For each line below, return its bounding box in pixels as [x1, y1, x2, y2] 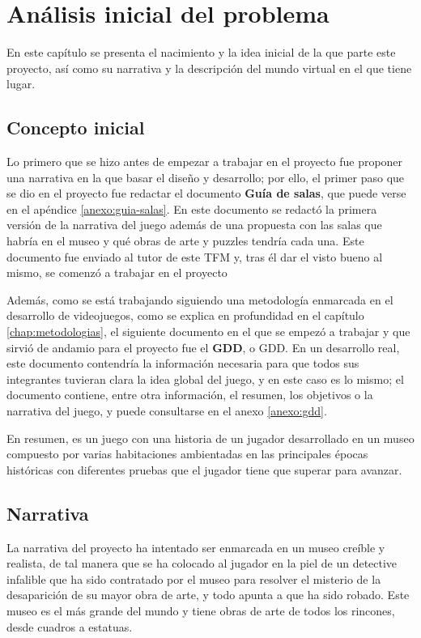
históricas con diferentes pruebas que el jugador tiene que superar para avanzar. [6, 461, 402, 478]
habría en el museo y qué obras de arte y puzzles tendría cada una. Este [6, 232, 364, 249]
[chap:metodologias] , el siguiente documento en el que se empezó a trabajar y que [6, 323, 410, 340]
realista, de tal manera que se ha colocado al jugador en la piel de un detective [6, 555, 398, 572]
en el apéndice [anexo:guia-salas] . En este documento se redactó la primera [6, 200, 377, 217]
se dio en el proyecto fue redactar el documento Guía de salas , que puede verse [6, 185, 406, 202]
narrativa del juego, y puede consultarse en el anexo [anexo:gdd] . [6, 402, 327, 419]
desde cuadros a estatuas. [6, 618, 133, 635]
